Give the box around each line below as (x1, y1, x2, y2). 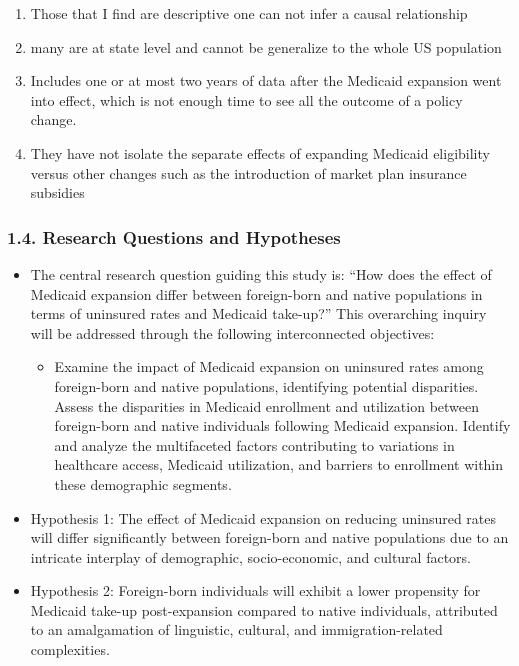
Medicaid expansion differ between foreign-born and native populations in (30, 283, 483, 304)
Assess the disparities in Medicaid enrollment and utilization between (54, 395, 480, 416)
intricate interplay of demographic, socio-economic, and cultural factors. (30, 546, 471, 567)
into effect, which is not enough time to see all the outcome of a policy (30, 89, 463, 110)
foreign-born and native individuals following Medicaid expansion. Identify (54, 415, 511, 436)
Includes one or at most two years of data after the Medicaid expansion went (30, 70, 502, 91)
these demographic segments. (54, 473, 232, 494)
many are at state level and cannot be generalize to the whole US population (30, 36, 502, 57)
